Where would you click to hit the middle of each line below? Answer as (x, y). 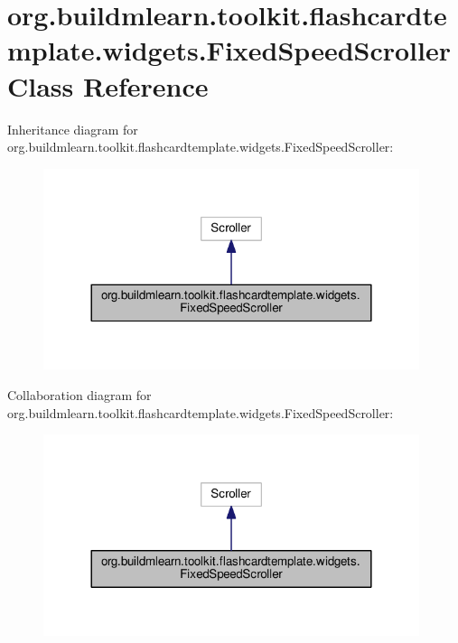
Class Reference (108, 85)
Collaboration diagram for (79, 394)
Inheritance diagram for (73, 129)
